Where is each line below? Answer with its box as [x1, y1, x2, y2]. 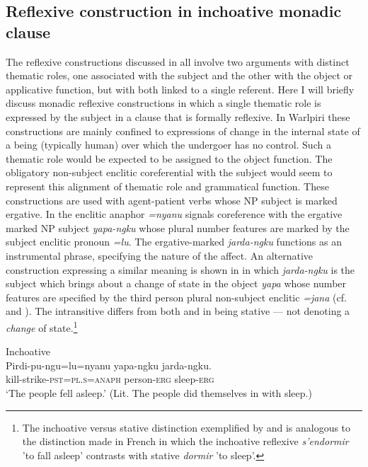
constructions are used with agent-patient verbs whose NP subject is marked [6, 192, 338, 207]
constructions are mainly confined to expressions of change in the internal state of [6, 123, 360, 138]
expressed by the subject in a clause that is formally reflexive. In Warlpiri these [6, 109, 350, 124]
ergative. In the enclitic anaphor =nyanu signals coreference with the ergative [6, 207, 343, 221]
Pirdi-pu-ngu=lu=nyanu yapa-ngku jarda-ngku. [6, 357, 212, 372]
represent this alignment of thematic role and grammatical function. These [6, 178, 329, 193]
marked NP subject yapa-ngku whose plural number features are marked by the [6, 220, 350, 235]
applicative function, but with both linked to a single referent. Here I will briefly [6, 81, 355, 96]
